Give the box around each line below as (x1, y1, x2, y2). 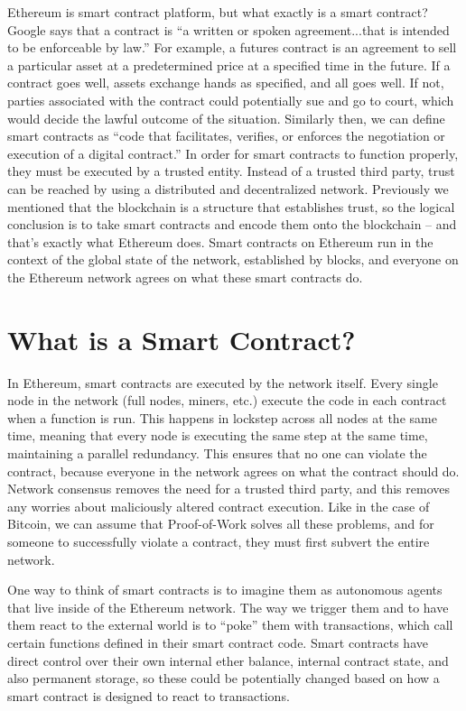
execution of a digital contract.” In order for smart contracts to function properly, (7, 143, 459, 162)
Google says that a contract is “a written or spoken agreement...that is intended (7, 20, 450, 39)
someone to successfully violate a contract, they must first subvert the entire (7, 531, 430, 550)
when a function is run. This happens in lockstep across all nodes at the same (7, 408, 437, 427)
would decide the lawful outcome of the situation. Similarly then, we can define (7, 108, 445, 127)
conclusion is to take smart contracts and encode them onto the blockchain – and (7, 215, 457, 234)
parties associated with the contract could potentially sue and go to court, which (7, 90, 454, 109)
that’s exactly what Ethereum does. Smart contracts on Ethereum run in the (7, 232, 433, 251)
